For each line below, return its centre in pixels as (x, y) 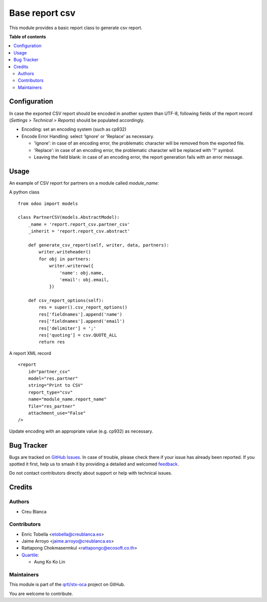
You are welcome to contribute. (41, 594)
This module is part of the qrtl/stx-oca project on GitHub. (67, 585)
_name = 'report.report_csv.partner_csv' (79, 224)
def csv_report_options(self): (66, 301)
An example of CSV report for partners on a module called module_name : (84, 183)
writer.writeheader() (65, 252)
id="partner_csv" (49, 372)
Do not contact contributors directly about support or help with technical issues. (91, 473)
